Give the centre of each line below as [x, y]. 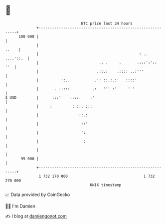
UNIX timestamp [106, 185]
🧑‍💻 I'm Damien [20, 206]
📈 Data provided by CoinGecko [38, 195]
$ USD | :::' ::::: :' [50, 98]
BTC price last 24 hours [107, 23]
